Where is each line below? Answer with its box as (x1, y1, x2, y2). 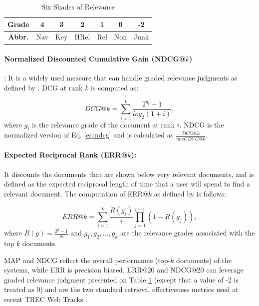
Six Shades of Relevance (41, 1, 115, 11)
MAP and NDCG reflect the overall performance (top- (4, 254, 171, 265)
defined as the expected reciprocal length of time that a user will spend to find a (4, 178, 251, 189)
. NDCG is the (179, 119, 224, 129)
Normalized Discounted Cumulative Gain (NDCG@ (4, 53, 186, 64)
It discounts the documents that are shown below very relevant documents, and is (4, 168, 254, 179)
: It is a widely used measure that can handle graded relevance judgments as (4, 72, 238, 83)
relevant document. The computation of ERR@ (4, 188, 148, 198)
